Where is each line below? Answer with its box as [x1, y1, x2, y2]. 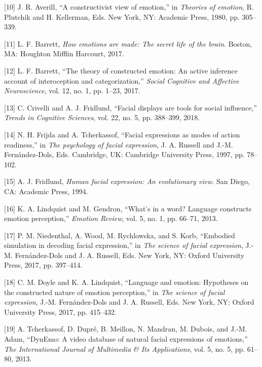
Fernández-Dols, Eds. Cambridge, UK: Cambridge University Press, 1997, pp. [4, 149, 245, 160]
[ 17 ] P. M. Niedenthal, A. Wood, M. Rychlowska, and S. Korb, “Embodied [4, 230, 235, 240]
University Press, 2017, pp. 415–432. [4, 306, 117, 317]
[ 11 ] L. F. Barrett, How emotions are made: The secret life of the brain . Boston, [4, 38, 252, 49]
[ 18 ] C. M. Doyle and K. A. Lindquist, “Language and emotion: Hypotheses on [4, 277, 249, 287]
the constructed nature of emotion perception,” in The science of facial [4, 286, 225, 297]
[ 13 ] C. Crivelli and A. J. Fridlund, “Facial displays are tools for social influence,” [4, 102, 257, 113]
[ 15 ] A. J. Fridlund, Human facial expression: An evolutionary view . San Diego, [4, 176, 250, 187]
